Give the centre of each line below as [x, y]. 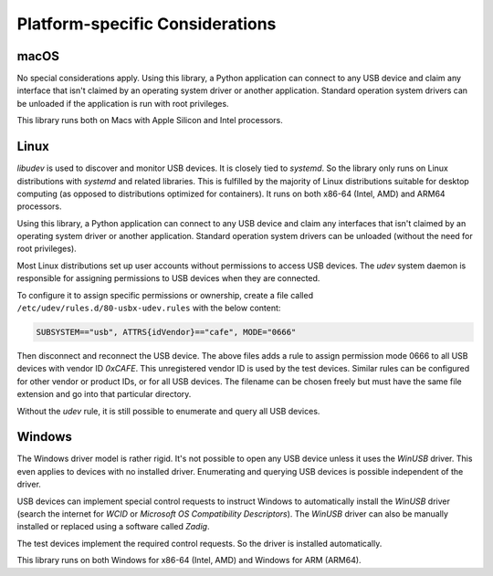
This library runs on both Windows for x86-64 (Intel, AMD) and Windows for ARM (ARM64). [189, 560]
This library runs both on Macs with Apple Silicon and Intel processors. [150, 120]
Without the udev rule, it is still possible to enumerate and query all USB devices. [168, 411]
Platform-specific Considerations [147, 24]
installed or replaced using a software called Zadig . [113, 527]
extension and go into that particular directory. [104, 394]
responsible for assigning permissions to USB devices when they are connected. [168, 278]
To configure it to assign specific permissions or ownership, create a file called [165, 295]
